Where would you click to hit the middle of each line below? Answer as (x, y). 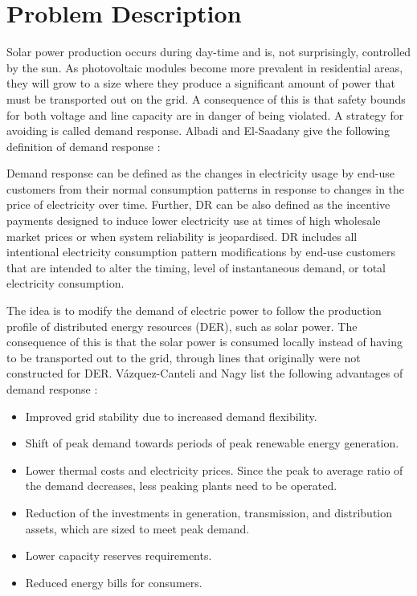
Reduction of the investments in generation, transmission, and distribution (208, 512)
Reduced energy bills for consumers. (114, 582)
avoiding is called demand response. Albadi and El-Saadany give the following (198, 131)
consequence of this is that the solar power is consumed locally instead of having (204, 342)
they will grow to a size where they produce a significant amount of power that (201, 83)
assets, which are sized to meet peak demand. (137, 528)
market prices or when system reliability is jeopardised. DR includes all (182, 236)
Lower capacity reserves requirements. (119, 555)
